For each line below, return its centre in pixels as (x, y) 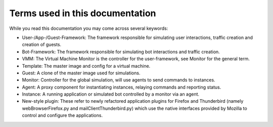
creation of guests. (42, 45)
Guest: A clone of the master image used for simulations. (81, 73)
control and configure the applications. (62, 115)
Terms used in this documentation (83, 13)
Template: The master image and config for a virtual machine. (86, 66)
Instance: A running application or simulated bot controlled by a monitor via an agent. (111, 94)
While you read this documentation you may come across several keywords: (89, 28)
